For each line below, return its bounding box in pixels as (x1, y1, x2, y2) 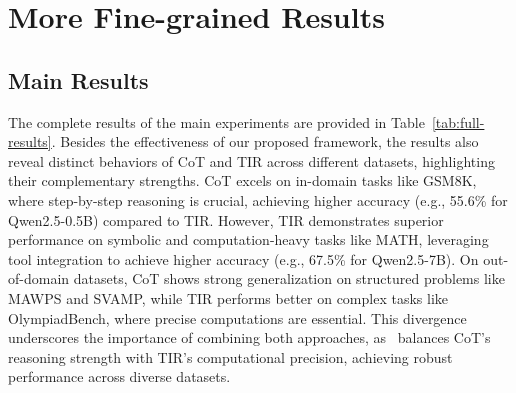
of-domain (8, 268, 70, 289)
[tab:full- (431, 111, 485, 132)
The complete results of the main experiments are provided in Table (8, 111, 425, 132)
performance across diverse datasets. (8, 366, 231, 387)
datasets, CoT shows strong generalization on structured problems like (73, 268, 505, 289)
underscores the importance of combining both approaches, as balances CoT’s (8, 327, 491, 348)
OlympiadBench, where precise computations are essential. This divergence (8, 307, 467, 328)
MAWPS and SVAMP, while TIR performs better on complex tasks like (8, 287, 449, 308)
